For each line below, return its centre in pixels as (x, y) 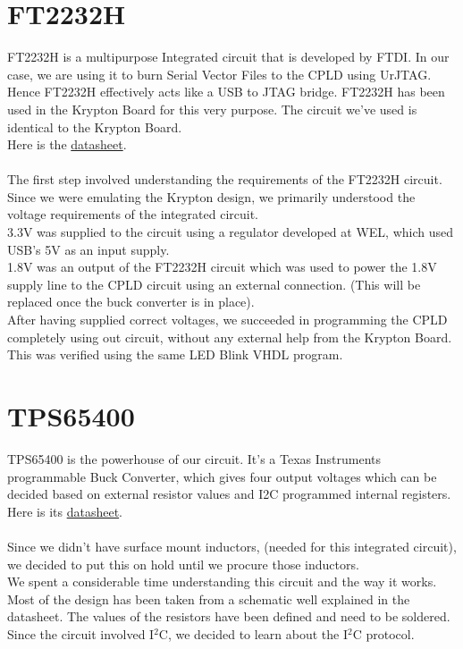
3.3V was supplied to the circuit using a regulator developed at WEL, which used (230, 232)
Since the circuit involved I (81, 633)
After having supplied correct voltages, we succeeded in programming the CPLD (227, 320)
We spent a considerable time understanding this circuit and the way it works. (222, 582)
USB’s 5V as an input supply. (88, 249)
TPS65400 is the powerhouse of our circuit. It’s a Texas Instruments (194, 458)
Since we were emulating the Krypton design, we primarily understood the (211, 196)
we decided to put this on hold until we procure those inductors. (183, 564)
